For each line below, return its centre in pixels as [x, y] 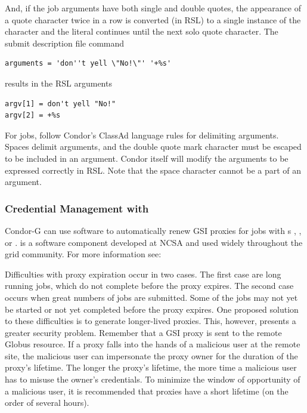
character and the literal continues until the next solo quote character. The [142, 31]
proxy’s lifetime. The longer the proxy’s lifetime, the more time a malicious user [151, 367]
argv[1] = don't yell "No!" [61, 104]
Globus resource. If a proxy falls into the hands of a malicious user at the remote [153, 344]
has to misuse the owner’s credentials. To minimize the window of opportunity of [153, 379]
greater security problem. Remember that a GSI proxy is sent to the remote [143, 332]
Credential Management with [77, 208]
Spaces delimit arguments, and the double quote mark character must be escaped [153, 147]
